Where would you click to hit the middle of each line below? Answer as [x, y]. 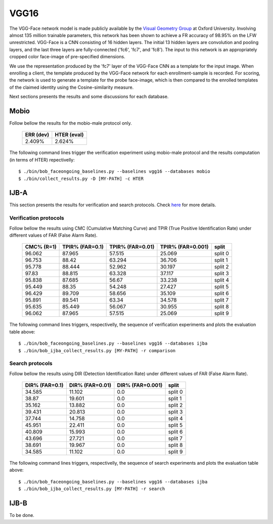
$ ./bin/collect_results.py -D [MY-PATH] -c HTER [81, 178]
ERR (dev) [37, 135]
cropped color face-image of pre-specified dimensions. [67, 57]
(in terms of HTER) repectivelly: [42, 160]
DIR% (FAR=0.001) [140, 385]
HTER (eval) [69, 135]
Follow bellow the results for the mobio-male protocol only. [71, 123]
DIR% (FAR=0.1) [44, 385]
